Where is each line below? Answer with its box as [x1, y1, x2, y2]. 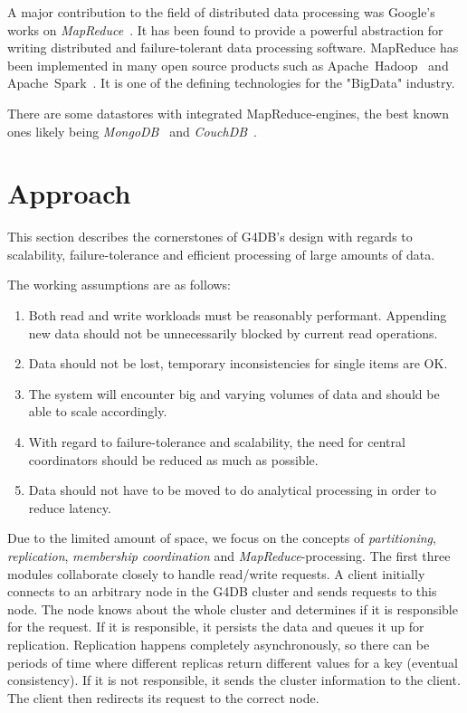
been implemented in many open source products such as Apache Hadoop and [7, 55, 449, 74]
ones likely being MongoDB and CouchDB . [7, 121, 257, 140]
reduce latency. [28, 498, 111, 517]
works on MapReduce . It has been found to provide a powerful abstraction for [7, 20, 443, 39]
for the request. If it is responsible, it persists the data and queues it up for [7, 617, 424, 636]
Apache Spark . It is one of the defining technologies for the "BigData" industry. [7, 73, 455, 92]
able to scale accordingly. [28, 402, 167, 421]
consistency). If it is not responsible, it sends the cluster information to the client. [7, 670, 461, 689]
